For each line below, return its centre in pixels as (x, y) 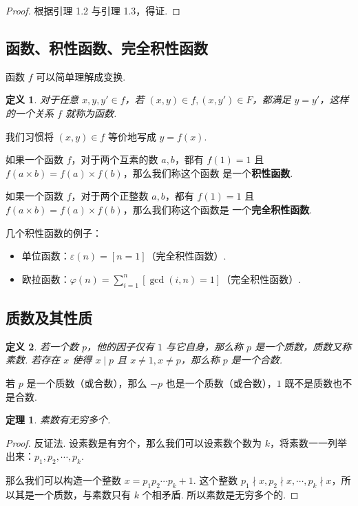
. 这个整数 (215, 480)
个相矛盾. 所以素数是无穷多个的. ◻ (220, 494)
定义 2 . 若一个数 (42, 346)
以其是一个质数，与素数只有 (68, 494)
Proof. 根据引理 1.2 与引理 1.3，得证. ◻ (93, 10)
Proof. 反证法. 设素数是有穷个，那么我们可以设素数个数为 (134, 442)
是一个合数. (257, 360)
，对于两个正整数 (110, 196)
